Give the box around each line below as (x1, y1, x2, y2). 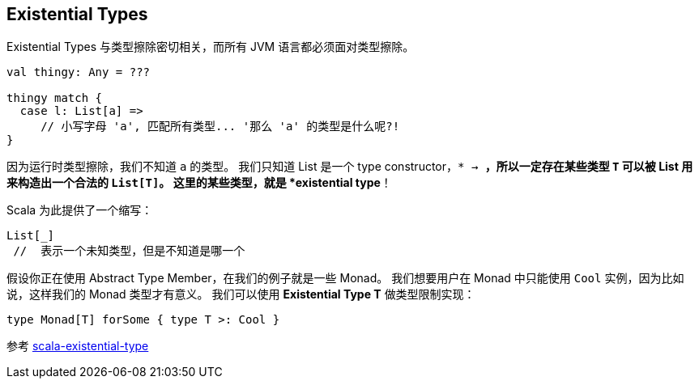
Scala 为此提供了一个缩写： (6, 203, 153, 218)
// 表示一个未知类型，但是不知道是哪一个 (13, 244, 245, 258)
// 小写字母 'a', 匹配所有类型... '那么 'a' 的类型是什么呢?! (40, 120, 400, 133)
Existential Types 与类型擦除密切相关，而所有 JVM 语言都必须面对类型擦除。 (6, 40, 415, 54)
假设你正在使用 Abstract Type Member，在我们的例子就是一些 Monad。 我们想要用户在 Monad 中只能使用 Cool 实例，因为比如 (6, 271, 684, 286)
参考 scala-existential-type (6, 339, 149, 353)
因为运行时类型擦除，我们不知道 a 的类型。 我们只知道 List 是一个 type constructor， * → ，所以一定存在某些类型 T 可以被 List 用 (6, 159, 693, 174)
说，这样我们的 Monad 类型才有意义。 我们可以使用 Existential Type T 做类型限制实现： (6, 287, 475, 302)
